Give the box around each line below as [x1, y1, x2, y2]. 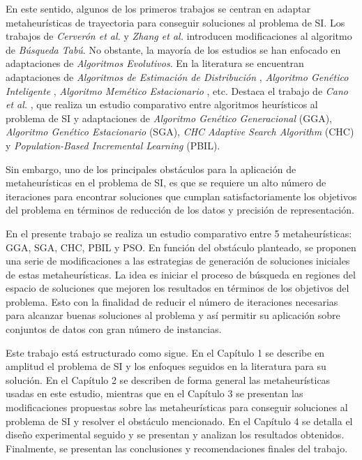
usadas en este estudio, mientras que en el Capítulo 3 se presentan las [6, 386, 303, 401]
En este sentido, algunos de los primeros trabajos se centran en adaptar [6, 1, 311, 15]
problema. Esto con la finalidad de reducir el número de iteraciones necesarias [6, 294, 338, 309]
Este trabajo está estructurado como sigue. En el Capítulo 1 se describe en [6, 345, 325, 359]
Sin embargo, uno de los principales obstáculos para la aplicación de [6, 161, 296, 176]
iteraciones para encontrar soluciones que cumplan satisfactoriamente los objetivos [6, 188, 357, 203]
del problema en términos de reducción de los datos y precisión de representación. [6, 202, 354, 217]
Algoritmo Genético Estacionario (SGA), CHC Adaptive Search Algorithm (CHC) [6, 124, 354, 139]
